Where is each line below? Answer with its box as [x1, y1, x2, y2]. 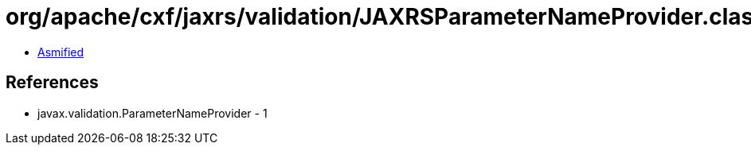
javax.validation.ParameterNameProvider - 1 [37, 106, 268, 120]
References [6, 72, 99, 93]
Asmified [37, 45, 84, 59]
